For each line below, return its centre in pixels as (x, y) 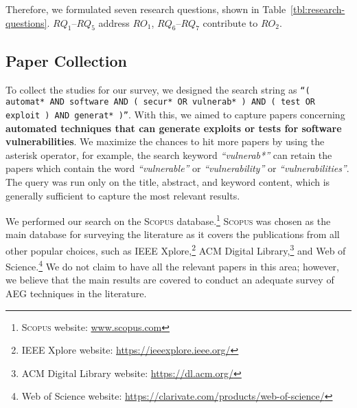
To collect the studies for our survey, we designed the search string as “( (158, 89)
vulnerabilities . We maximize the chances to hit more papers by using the (165, 141)
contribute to (230, 22)
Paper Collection (67, 60)
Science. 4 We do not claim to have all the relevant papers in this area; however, (173, 265)
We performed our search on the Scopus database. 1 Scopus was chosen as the (168, 220)
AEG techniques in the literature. (76, 293)
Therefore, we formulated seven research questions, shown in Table (146, 9)
